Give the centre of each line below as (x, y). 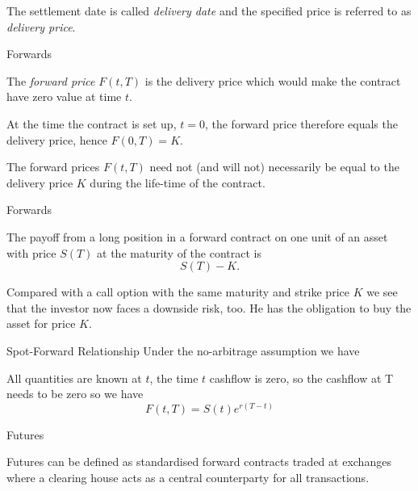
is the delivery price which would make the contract (273, 80)
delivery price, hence (57, 139)
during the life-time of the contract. (178, 182)
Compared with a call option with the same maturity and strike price (178, 292)
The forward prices (53, 167)
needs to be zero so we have (75, 394)
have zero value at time (64, 97)
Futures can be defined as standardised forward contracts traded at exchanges (199, 462)
